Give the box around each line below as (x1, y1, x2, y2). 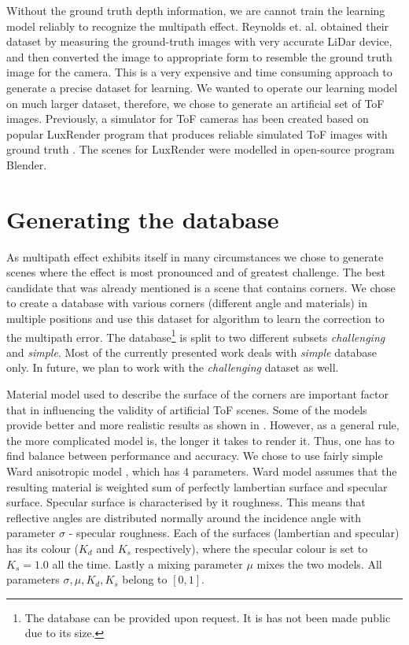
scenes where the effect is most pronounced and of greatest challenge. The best (6, 264, 385, 280)
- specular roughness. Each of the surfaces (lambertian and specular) (68, 525, 400, 541)
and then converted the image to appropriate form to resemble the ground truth (6, 48, 392, 65)
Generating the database (6, 202, 279, 235)
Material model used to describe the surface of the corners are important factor (6, 386, 389, 402)
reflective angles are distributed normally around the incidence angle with (6, 509, 362, 525)
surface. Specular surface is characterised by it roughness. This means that (6, 494, 366, 510)
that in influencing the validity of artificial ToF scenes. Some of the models (6, 401, 367, 417)
